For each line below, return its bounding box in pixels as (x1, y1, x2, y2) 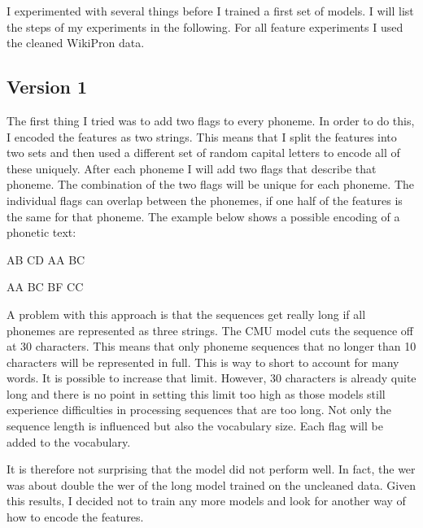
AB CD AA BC (7, 251, 85, 268)
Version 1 (7, 74, 88, 99)
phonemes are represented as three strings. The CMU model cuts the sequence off (7, 321, 413, 338)
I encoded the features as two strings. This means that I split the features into (7, 128, 397, 145)
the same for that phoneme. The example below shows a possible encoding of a (7, 207, 400, 225)
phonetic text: (7, 224, 76, 241)
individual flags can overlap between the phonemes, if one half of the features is (7, 191, 403, 208)
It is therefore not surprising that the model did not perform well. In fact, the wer (7, 460, 416, 478)
